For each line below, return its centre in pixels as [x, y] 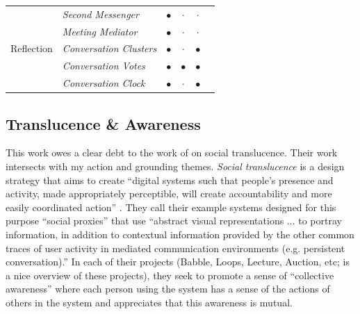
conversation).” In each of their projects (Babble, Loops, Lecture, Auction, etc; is [178, 262]
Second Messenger [100, 14]
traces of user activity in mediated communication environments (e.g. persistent [175, 248]
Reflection [32, 48]
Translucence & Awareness [103, 123]
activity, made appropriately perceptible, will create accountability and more [169, 193]
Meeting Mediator [100, 31]
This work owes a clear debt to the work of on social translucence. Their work [172, 152]
